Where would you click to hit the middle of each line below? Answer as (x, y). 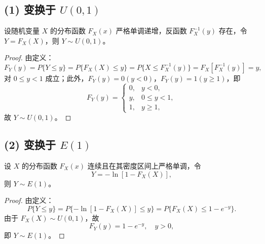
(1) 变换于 (30, 9)
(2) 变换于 (30, 145)
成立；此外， (67, 78)
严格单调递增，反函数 (151, 31)
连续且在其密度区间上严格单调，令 (144, 165)
